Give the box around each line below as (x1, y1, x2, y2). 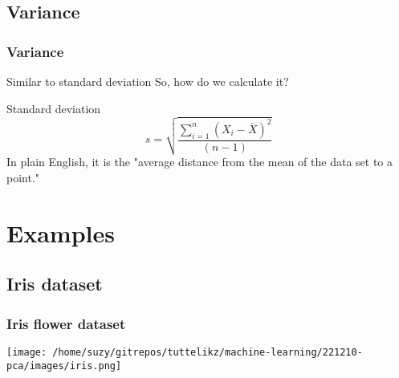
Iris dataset (6, 271, 103, 296)
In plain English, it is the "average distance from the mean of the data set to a (6, 153, 393, 170)
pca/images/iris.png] (6, 360, 122, 372)
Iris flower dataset (6, 313, 126, 333)
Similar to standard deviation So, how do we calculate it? (6, 73, 289, 89)
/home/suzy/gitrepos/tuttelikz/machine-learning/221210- (52, 346, 363, 358)
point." (6, 169, 40, 185)
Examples (6, 216, 115, 249)
